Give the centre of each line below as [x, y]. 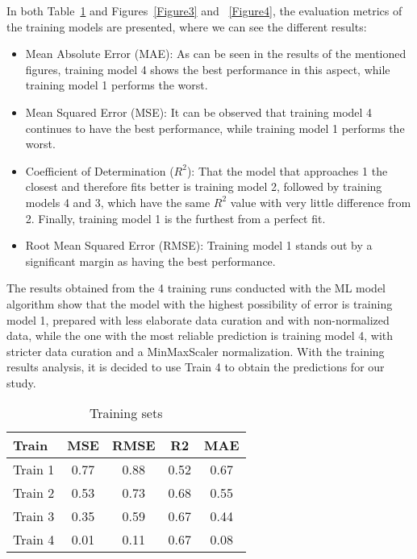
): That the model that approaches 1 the [287, 170]
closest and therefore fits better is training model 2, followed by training [204, 186]
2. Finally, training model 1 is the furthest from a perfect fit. [175, 218]
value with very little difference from [321, 202]
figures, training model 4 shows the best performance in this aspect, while [208, 69]
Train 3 [34, 516]
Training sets [126, 413]
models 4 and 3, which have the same [118, 202]
